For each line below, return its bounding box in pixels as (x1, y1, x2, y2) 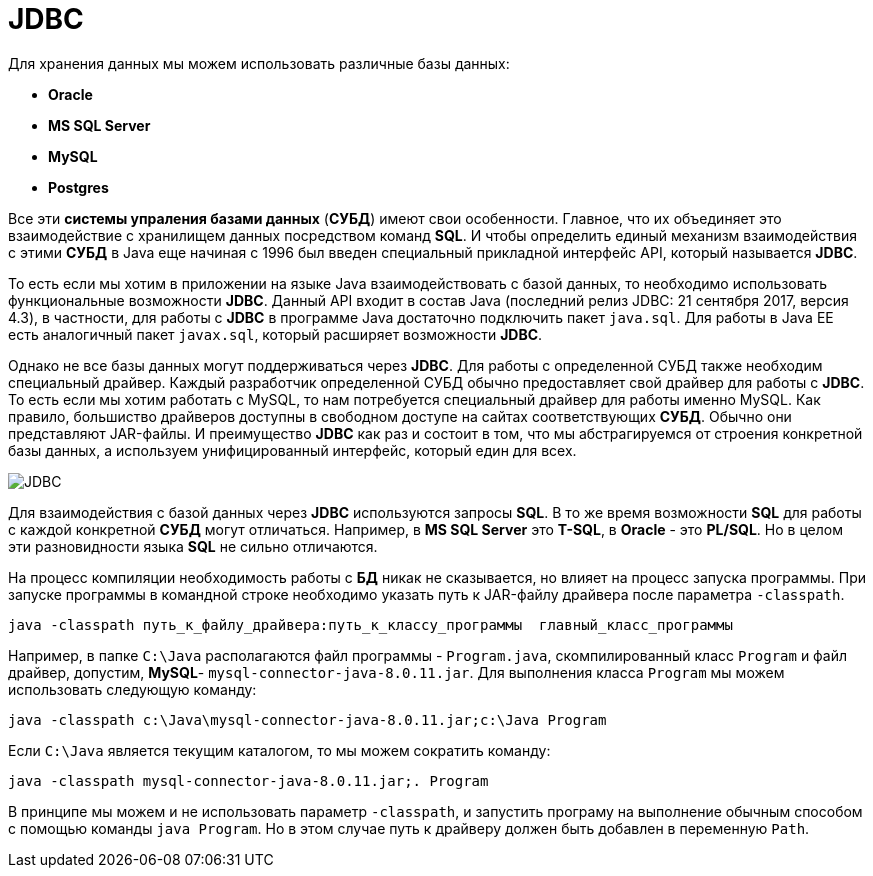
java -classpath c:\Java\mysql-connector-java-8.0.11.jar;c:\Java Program (8, 711, 607, 728)
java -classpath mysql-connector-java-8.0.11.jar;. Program (8, 772, 489, 789)
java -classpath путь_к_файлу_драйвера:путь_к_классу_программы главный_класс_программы (8, 616, 733, 633)
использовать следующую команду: (8, 680, 257, 698)
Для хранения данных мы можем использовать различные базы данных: (8, 54, 510, 72)
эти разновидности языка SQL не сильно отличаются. (8, 537, 378, 555)
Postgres (48, 178, 109, 196)
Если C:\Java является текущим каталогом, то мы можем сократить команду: (8, 741, 551, 759)
